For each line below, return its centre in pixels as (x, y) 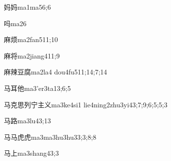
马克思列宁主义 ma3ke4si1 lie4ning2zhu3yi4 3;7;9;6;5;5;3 (86, 104)
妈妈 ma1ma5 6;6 (28, 7)
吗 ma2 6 (15, 23)
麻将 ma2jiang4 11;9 (32, 55)
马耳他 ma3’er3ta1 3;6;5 (37, 88)
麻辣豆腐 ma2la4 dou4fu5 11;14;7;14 (56, 72)
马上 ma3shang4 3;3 (31, 153)
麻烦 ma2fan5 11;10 (31, 39)
